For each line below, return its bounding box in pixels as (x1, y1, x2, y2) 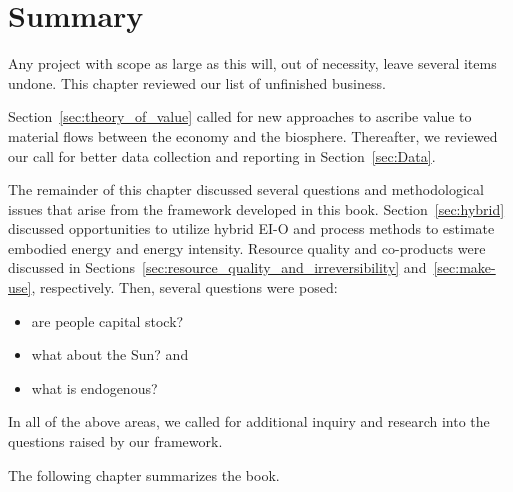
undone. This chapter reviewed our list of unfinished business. (8, 72, 386, 93)
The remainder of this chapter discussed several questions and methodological (8, 179, 484, 200)
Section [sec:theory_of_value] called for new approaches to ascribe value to (8, 106, 472, 127)
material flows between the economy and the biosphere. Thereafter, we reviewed (8, 125, 498, 146)
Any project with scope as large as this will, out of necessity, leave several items (8, 53, 497, 74)
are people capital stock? (31, 310, 184, 331)
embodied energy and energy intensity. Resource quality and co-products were (8, 237, 486, 258)
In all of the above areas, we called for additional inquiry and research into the (8, 411, 490, 432)
